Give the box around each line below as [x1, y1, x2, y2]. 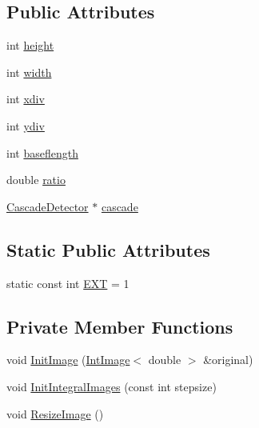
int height [6, 37, 54, 54]
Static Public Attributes [6, 237, 210, 262]
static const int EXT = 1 [6, 274, 129, 291]
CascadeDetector [6, 198, 89, 214]
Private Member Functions [6, 314, 233, 338]
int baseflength [6, 144, 78, 161]
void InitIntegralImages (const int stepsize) [6, 378, 217, 394]
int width [6, 63, 52, 80]
